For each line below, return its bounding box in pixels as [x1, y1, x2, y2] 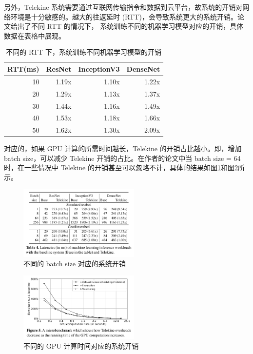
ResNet [46, 63, 72, 74]
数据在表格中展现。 [4, 30, 65, 40]
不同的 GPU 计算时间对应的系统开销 [23, 341, 139, 351]
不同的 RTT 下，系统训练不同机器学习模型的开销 [6, 47, 161, 57]
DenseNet [126, 63, 160, 74]
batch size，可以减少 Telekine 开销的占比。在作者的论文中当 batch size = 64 [4, 153, 241, 163]
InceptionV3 [78, 63, 120, 74]
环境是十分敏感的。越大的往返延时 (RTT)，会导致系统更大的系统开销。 [10, 11, 237, 21]
